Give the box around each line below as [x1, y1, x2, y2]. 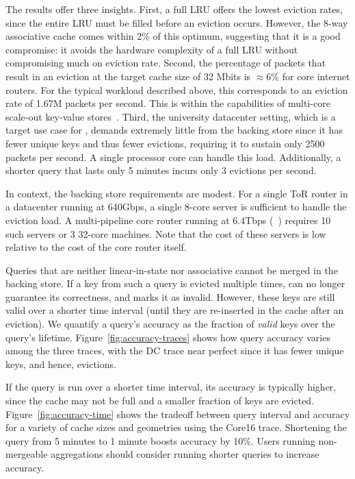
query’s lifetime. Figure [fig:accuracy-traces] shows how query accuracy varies [5, 330, 330, 344]
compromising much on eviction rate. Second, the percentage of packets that [5, 56, 326, 70]
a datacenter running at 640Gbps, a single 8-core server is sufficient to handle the [5, 199, 347, 214]
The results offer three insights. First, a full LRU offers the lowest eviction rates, [5, 2, 343, 16]
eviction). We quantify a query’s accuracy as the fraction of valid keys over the [5, 317, 335, 331]
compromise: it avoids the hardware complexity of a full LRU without [5, 42, 298, 56]
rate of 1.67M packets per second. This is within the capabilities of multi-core [5, 96, 330, 110]
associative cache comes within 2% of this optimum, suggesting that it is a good [5, 29, 341, 43]
